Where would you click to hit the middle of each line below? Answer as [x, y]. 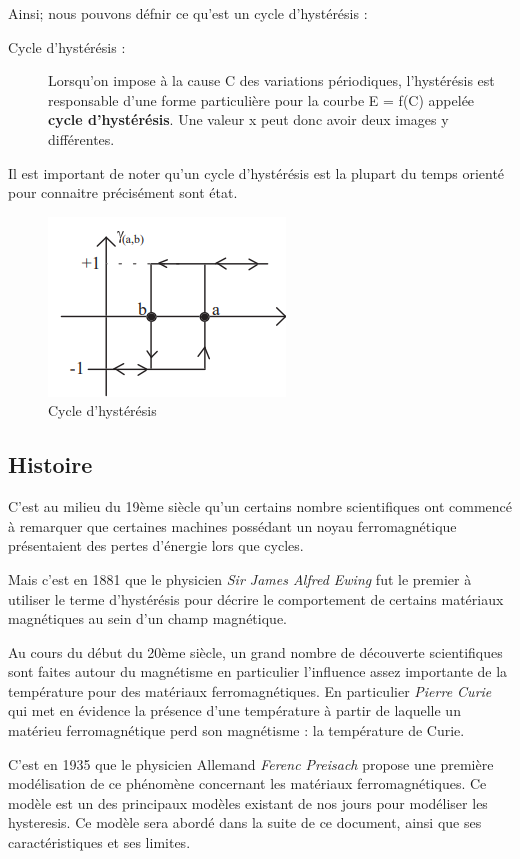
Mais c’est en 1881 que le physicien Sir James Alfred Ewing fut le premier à [240, 578]
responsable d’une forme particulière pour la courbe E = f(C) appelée [261, 99]
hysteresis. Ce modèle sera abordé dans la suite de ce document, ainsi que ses [245, 822]
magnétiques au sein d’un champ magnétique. [147, 618]
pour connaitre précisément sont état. [123, 192]
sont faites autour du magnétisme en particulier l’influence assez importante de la [258, 671]
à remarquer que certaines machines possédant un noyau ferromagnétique [232, 525]
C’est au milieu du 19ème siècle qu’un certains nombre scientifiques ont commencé [260, 506]
